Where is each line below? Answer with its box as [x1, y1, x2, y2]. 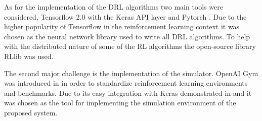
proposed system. [4, 107, 58, 117]
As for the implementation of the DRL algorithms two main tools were [4, 2, 223, 12]
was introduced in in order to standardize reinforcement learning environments [4, 78, 248, 88]
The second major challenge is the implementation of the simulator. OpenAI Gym [4, 68, 258, 78]
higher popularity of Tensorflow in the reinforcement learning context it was [4, 21, 240, 32]
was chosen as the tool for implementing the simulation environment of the [4, 97, 236, 108]
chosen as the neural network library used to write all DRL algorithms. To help [4, 31, 250, 41]
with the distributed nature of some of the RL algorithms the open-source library [4, 41, 256, 51]
